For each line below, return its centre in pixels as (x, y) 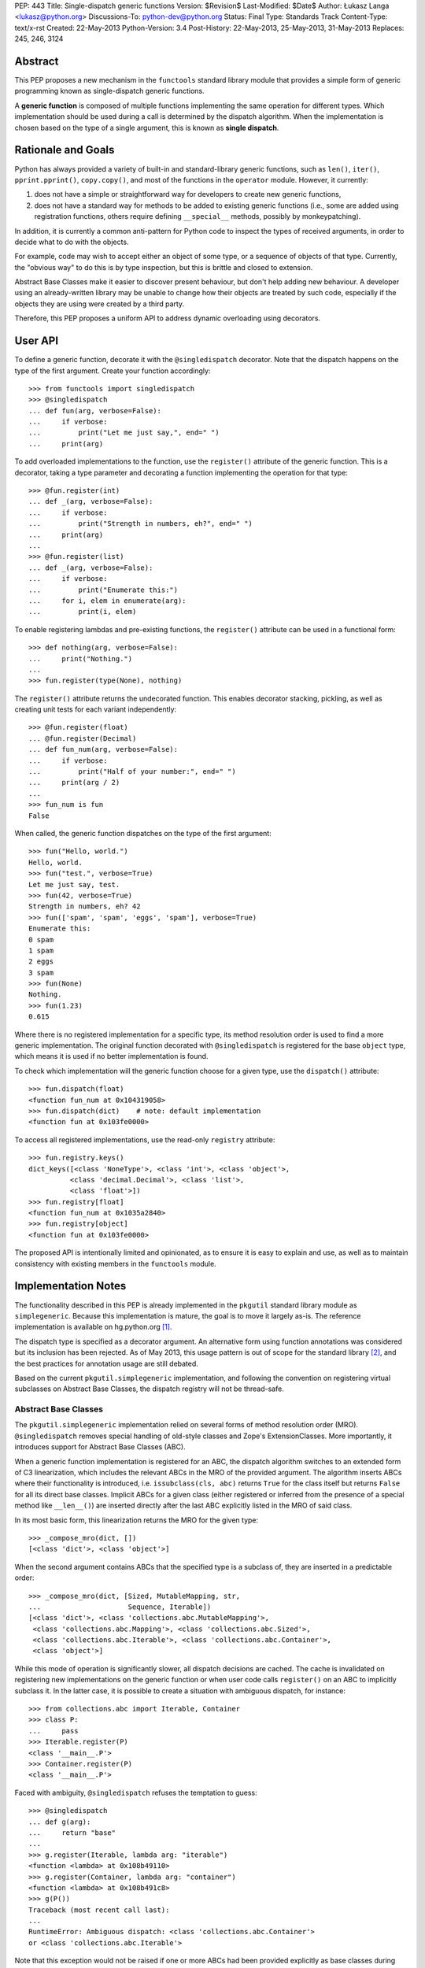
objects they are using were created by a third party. (100, 304)
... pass (54, 1731)
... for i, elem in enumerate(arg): (107, 601)
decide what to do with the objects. (72, 242)
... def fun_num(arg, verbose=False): (103, 749)
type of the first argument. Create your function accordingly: (113, 371)
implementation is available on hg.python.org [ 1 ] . (93, 1327)
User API (37, 341)
